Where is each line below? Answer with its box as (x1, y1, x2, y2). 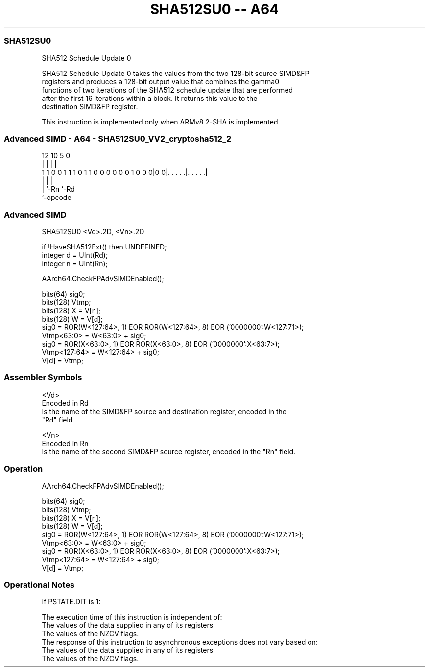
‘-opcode (42, 193, 71, 202)
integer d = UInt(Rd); (42, 251, 108, 259)
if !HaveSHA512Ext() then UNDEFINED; (42, 243, 167, 251)
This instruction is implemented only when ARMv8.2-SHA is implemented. (42, 117, 280, 126)
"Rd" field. (42, 415, 75, 424)
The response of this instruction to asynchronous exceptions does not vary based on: (42, 638, 318, 646)
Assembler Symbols (4, 373, 82, 383)
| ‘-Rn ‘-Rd (42, 185, 75, 194)
